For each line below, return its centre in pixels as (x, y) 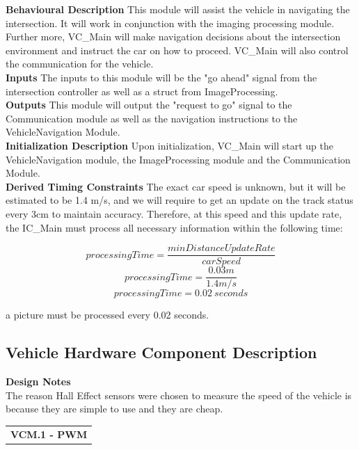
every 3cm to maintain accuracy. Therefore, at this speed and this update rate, (174, 213)
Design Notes (38, 381)
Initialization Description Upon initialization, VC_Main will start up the (170, 145)
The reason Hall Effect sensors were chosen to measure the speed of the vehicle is (179, 395)
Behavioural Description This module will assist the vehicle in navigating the (178, 9)
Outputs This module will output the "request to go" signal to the (149, 105)
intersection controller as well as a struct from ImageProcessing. (142, 91)
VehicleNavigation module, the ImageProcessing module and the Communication (178, 159)
